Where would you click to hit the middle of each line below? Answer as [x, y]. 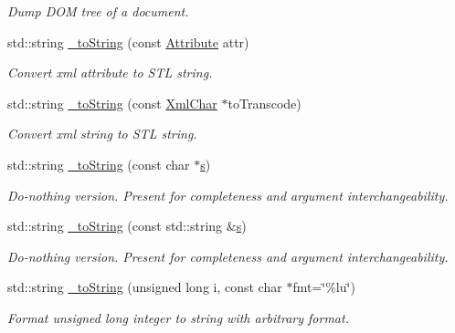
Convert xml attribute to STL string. [110, 73]
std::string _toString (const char [99, 164]
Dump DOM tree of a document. [98, 11]
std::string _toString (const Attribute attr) [128, 42]
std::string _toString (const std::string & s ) [127, 226]
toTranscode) [265, 103]
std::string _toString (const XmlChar [112, 103]
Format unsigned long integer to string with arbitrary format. [178, 317]
